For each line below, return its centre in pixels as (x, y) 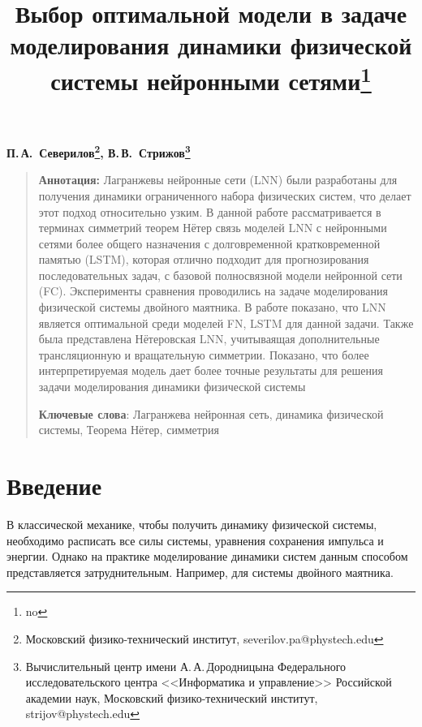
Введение (54, 486)
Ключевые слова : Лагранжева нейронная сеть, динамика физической (211, 413)
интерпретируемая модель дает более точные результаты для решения (211, 370)
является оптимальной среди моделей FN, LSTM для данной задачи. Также (226, 323)
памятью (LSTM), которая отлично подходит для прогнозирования (204, 259)
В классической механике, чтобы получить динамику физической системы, (192, 524)
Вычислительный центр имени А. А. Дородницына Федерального (186, 666)
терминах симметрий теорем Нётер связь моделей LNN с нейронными (213, 228)
